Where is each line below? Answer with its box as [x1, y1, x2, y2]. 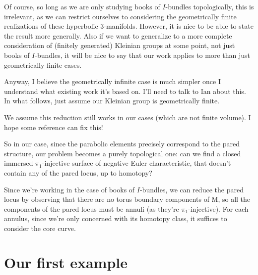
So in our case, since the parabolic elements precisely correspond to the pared [4, 138, 240, 149]
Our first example [4, 252, 128, 272]
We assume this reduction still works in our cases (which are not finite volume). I [4, 112, 251, 122]
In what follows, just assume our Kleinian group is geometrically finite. [4, 95, 220, 106]
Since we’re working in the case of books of [4, 184, 135, 194]
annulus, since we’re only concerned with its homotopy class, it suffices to [4, 213, 227, 224]
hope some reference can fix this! [4, 122, 103, 132]
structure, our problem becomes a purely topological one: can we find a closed [4, 148, 241, 158]
